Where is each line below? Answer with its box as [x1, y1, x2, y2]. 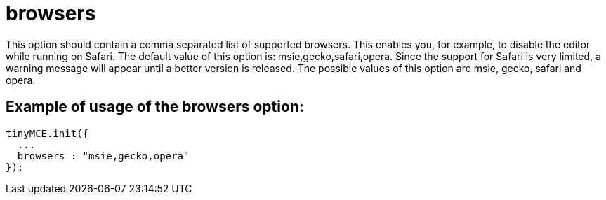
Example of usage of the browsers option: [6, 98, 304, 116]
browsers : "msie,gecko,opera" [17, 150, 190, 162]
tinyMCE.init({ [6, 127, 89, 139]
